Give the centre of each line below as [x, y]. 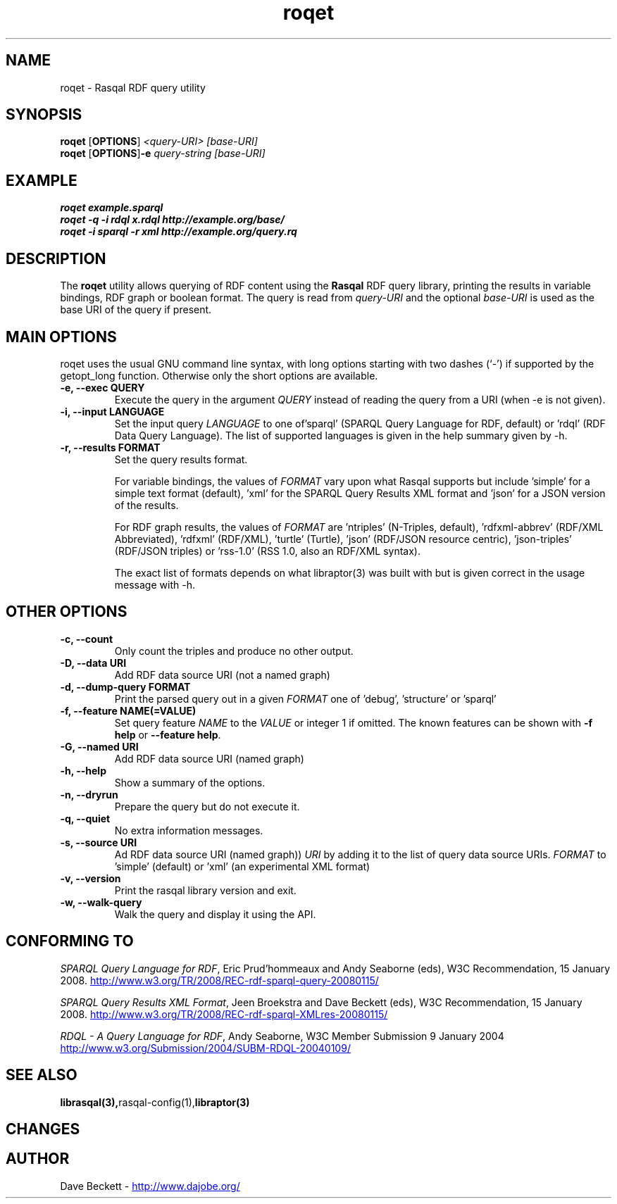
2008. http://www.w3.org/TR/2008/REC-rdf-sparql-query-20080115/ [219, 980]
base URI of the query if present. [136, 310]
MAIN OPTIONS [61, 337]
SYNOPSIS [44, 115]
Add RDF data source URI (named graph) [209, 758]
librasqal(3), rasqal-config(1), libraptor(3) [155, 1102]
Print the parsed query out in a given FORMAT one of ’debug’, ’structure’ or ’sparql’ [305, 698]
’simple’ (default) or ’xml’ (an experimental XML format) [242, 866]
